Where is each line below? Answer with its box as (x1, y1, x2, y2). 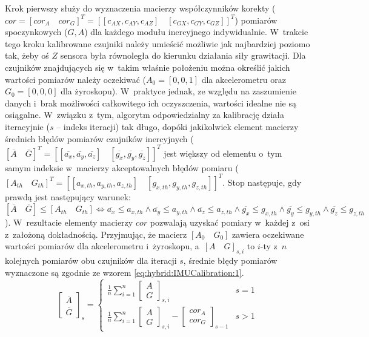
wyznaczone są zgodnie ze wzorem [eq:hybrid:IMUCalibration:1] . (5, 266, 244, 278)
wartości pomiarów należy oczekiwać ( (5, 73, 147, 85)
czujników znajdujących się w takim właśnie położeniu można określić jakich (5, 61, 290, 73)
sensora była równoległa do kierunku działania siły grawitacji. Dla (60, 49, 306, 62)
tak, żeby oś (5, 49, 49, 62)
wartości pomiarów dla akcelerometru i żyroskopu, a (5, 240, 199, 252)
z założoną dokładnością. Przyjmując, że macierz (5, 227, 187, 240)
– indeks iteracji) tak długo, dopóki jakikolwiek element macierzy (56, 120, 299, 133)
